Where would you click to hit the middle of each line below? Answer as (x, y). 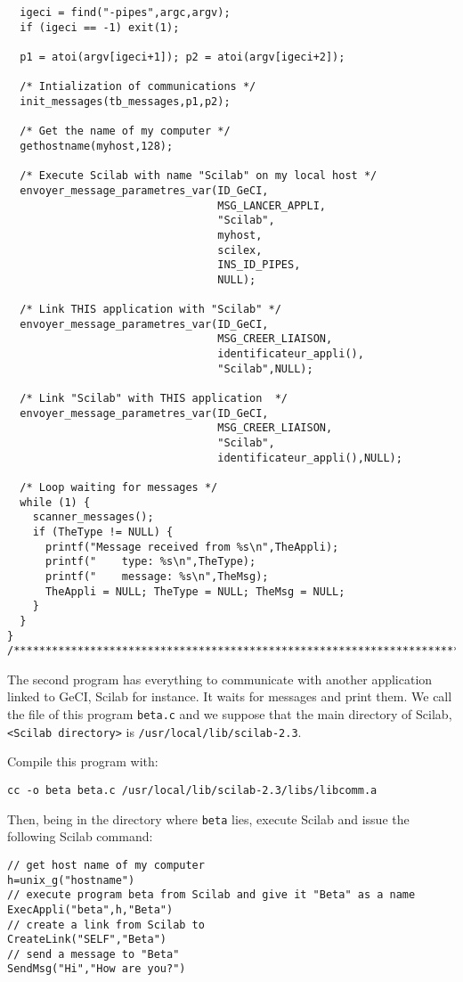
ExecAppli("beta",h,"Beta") (90, 909)
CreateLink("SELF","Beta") (87, 940)
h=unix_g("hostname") (71, 880)
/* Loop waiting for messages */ (119, 487)
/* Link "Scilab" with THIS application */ (154, 399)
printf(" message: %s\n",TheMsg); (157, 576)
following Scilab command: (80, 836)
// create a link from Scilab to (106, 925)
